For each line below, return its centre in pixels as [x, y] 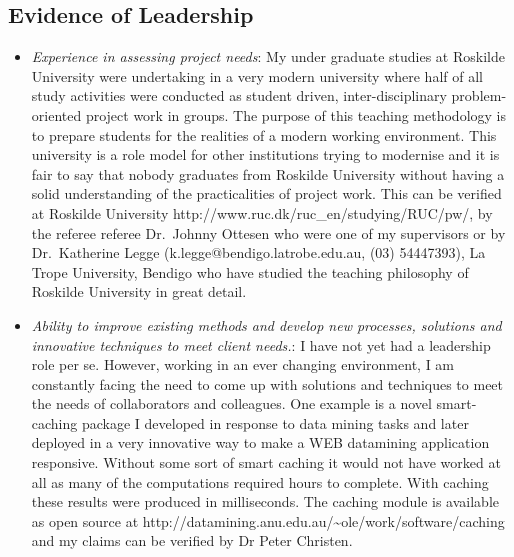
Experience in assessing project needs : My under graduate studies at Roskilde [268, 56]
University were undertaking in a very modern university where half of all [257, 75]
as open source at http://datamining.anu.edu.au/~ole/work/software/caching [268, 520]
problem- [479, 95]
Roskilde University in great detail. [139, 291]
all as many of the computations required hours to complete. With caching [260, 481]
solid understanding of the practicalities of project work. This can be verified [266, 193]
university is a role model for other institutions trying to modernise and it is [265, 154]
